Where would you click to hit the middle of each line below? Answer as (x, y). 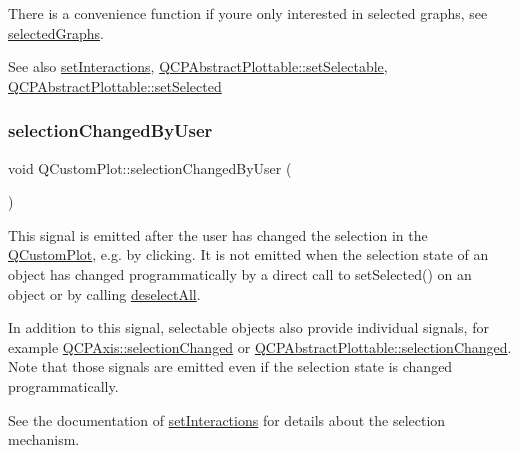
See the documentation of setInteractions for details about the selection (227, 419)
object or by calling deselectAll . (104, 293)
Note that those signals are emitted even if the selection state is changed (230, 366)
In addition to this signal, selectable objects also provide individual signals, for (248, 327)
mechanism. (44, 439)
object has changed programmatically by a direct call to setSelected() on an (240, 273)
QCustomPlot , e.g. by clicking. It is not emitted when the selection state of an (248, 254)
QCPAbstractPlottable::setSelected (115, 85)
